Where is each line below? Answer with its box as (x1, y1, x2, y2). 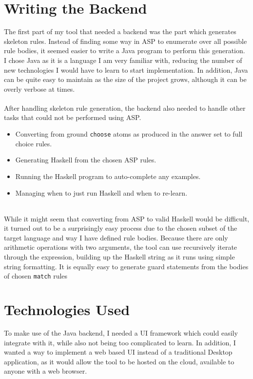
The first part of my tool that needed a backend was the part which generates (4, 26, 236, 37)
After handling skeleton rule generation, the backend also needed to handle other (4, 102, 246, 113)
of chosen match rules (4, 271, 68, 281)
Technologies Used (4, 299, 130, 319)
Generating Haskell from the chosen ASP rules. (15, 155, 156, 165)
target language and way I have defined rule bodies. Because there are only (4, 232, 228, 242)
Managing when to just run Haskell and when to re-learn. (15, 187, 188, 198)
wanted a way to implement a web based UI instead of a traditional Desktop (4, 347, 233, 357)
